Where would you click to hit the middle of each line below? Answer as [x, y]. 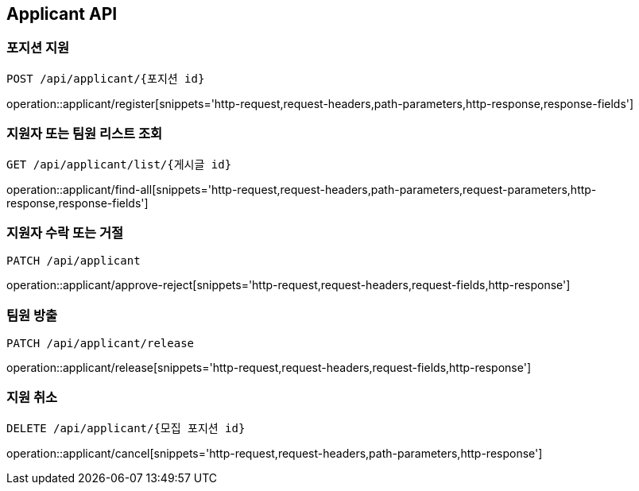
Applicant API [62, 14]
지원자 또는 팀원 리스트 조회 [85, 134]
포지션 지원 [38, 48]
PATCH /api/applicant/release [101, 344]
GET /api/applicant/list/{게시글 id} [119, 164]
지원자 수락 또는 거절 [65, 232]
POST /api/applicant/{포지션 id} [106, 78]
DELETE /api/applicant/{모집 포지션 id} [126, 428]
